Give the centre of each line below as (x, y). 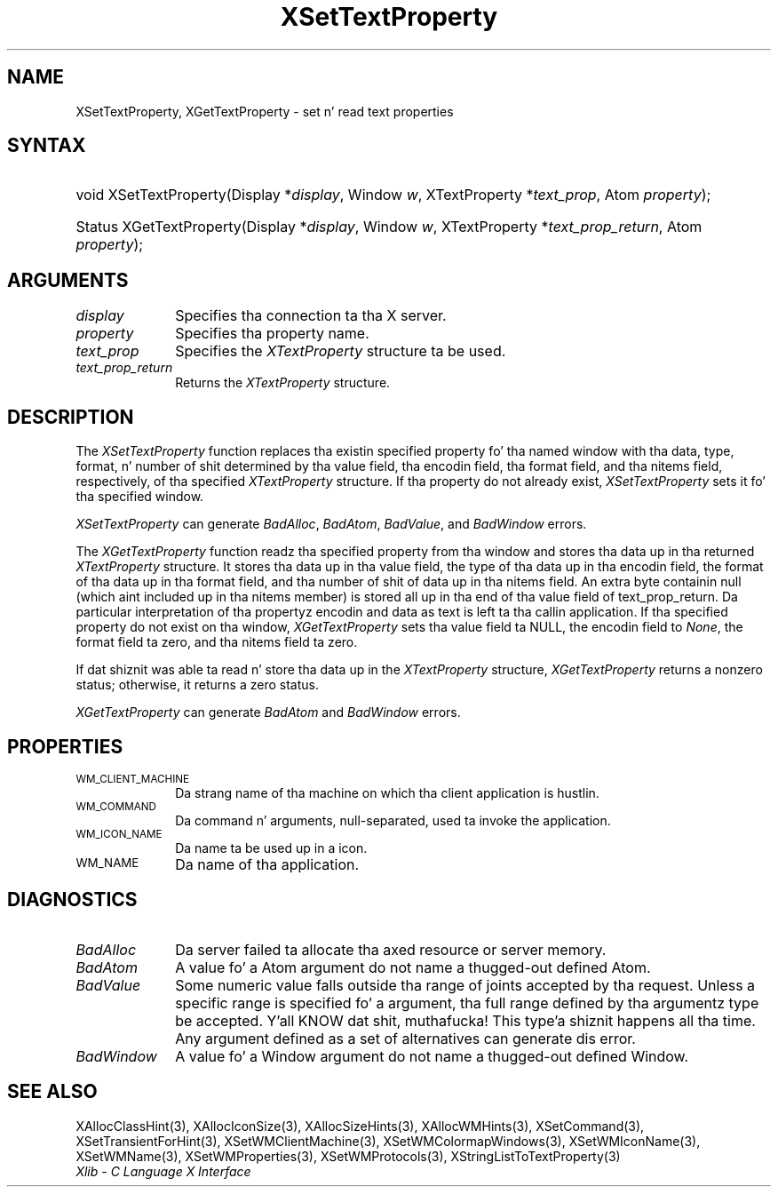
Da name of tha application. (267, 864)
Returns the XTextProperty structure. (283, 383)
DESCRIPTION (71, 417)
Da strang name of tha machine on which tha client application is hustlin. (387, 792)
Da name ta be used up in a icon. (271, 848)
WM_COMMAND (116, 806)
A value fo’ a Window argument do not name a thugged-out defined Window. (432, 1056)
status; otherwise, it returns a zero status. (197, 685)
